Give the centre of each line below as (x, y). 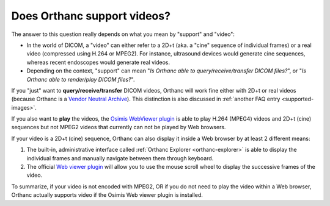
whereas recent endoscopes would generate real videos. (98, 62)
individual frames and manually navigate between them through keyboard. (120, 158)
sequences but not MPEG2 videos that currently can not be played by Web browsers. (119, 127)
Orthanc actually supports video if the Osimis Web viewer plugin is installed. (107, 195)
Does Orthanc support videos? (91, 16)
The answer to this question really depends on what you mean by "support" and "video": (123, 34)
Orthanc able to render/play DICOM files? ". (81, 79)
